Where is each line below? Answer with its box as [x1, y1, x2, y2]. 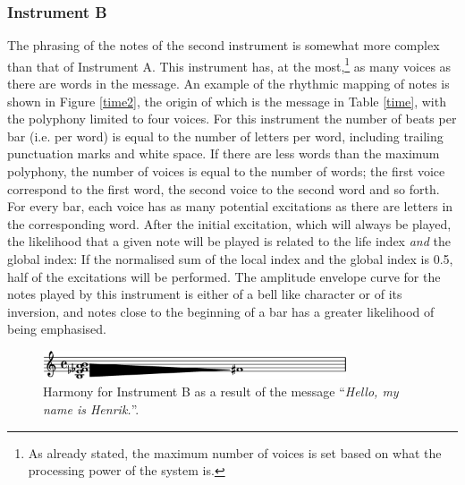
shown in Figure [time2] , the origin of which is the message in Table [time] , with [7, 91, 446, 110]
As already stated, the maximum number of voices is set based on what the [28, 443, 442, 462]
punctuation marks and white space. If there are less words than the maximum [7, 144, 440, 163]
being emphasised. [7, 319, 106, 338]
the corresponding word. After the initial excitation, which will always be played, [7, 214, 452, 233]
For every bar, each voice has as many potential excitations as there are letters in [7, 197, 453, 216]
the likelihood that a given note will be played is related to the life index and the [7, 232, 451, 251]
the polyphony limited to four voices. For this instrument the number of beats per [7, 109, 457, 128]
